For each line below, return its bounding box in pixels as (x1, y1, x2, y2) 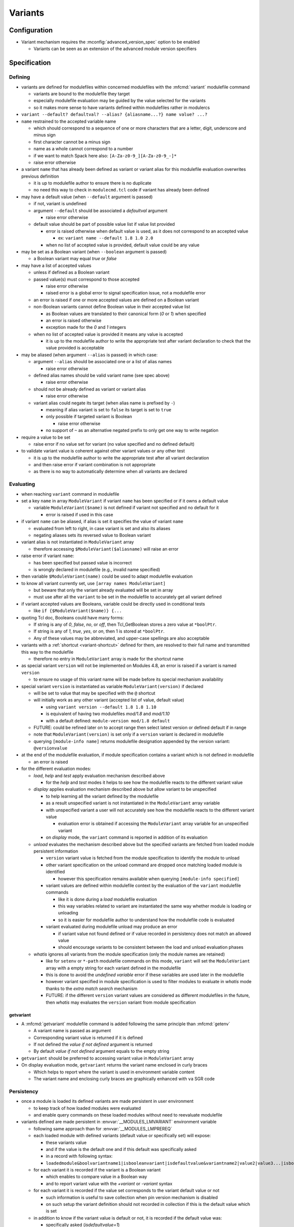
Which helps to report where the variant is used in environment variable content (33, 1069, 195, 1075)
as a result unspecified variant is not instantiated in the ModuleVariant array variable (46, 800, 220, 806)
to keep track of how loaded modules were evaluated (33, 1105, 141, 1111)
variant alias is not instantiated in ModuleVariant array (21, 539, 134, 545)
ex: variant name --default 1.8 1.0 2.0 (58, 235, 154, 241)
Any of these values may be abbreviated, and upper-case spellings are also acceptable (33, 635, 210, 641)
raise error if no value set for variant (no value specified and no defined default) (33, 441, 195, 447)
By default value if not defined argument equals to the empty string (33, 1048, 170, 1054)
